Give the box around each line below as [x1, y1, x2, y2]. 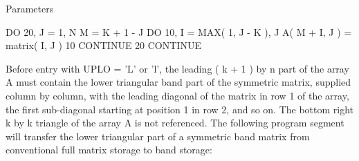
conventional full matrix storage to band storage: [6, 142, 212, 157]
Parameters [6, 1, 54, 15]
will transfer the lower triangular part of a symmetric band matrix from [6, 129, 310, 143]
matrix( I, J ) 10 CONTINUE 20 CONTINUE [6, 38, 201, 53]
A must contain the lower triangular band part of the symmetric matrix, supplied [6, 75, 351, 89]
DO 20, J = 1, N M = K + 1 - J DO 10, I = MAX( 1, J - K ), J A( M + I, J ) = [6, 24, 352, 39]
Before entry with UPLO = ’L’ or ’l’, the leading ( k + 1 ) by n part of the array [6, 61, 349, 75]
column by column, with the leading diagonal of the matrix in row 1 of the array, [6, 88, 349, 102]
